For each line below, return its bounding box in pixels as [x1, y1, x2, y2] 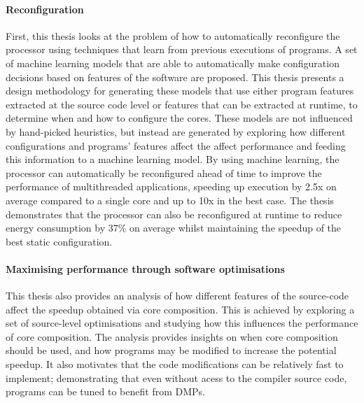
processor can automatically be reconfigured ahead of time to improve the [6, 165, 322, 180]
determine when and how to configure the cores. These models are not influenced [6, 111, 353, 125]
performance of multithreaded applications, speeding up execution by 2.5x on [6, 179, 337, 194]
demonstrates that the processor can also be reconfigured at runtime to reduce [6, 206, 342, 221]
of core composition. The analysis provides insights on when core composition [6, 329, 338, 344]
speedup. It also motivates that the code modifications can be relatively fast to [6, 357, 344, 372]
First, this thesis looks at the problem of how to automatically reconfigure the [6, 28, 340, 43]
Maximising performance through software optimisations [6, 261, 285, 276]
